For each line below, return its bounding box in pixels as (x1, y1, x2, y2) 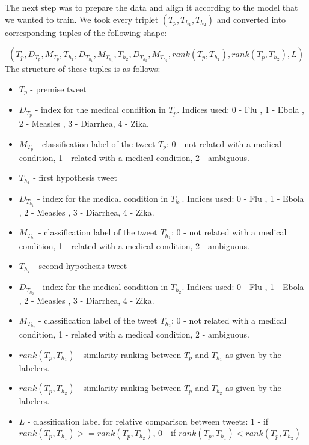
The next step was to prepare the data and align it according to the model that (5, 1, 298, 13)
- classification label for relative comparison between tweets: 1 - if (28, 414, 269, 427)
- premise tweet (30, 82, 87, 95)
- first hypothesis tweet (33, 171, 117, 184)
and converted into (216, 13, 286, 25)
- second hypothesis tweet (33, 259, 127, 272)
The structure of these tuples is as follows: (5, 62, 161, 75)
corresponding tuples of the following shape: (5, 26, 167, 38)
